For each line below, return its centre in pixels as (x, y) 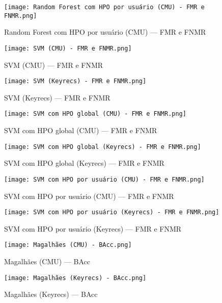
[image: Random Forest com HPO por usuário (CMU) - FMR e (104, 7)
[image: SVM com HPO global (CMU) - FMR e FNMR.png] (95, 114)
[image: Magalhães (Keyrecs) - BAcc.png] (75, 278)
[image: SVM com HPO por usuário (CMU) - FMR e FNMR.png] (104, 179)
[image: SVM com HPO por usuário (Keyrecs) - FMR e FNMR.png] (112, 212)
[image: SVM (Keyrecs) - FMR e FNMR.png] (75, 81)
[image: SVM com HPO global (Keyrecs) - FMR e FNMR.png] (103, 147)
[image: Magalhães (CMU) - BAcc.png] (68, 245)
